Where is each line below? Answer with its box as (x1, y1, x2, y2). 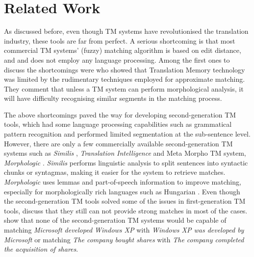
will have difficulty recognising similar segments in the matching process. (4, 93, 222, 103)
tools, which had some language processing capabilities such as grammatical (4, 119, 232, 129)
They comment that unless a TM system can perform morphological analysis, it (4, 83, 244, 93)
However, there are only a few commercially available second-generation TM (4, 138, 233, 148)
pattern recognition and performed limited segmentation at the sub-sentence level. (4, 129, 251, 139)
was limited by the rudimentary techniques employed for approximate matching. (4, 74, 245, 84)
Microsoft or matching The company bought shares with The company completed (4, 234, 244, 244)
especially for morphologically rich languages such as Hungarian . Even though (4, 186, 240, 196)
